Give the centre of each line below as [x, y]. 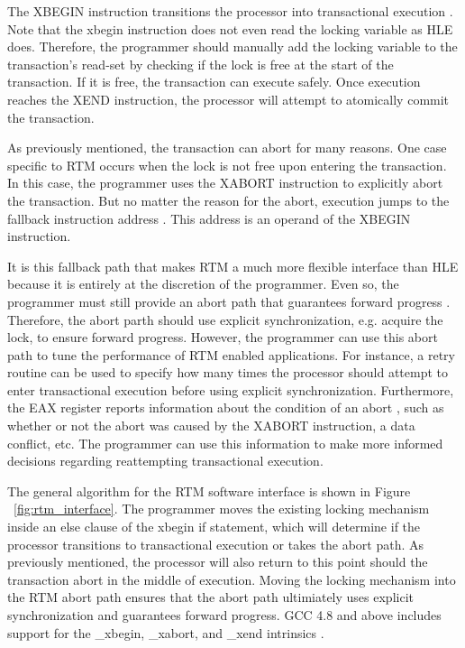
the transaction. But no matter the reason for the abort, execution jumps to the [228, 200]
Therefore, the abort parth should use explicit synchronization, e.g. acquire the [225, 319]
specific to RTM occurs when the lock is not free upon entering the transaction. [227, 165]
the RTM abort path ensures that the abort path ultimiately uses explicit [210, 597]
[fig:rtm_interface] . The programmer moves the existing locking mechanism [222, 509]
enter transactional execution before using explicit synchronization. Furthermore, [231, 389]
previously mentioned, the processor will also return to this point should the [218, 562]
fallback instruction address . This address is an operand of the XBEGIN [209, 218]
